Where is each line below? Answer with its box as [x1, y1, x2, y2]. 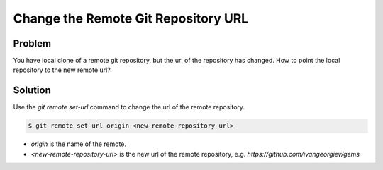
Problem [13, 37, 52, 49]
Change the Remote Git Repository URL [13, 11, 249, 26]
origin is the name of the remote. [30, 140, 127, 148]
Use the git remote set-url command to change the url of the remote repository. [13, 103, 245, 111]
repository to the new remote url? [13, 66, 111, 74]
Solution [13, 85, 51, 97]
